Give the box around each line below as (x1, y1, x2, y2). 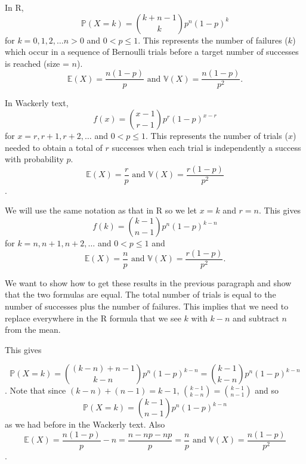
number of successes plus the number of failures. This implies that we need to (5, 299, 289, 312)
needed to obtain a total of (5, 141, 103, 153)
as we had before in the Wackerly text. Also (5, 418, 165, 431)
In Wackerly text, (5, 97, 69, 109)
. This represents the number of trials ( (146, 129, 288, 142)
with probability (5, 153, 64, 165)
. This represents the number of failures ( (138, 33, 288, 46)
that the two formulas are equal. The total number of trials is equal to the (5, 288, 276, 301)
